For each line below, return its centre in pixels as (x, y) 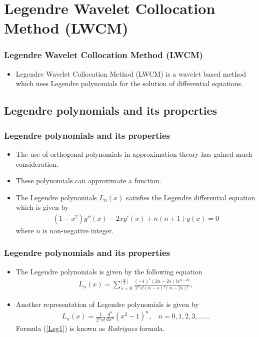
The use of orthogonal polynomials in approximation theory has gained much (134, 153)
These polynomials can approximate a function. (88, 181)
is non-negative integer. (78, 230)
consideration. (37, 163)
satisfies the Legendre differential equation (190, 197)
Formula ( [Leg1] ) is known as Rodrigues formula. (90, 328)
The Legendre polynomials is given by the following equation (109, 271)
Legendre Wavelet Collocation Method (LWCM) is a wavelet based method (131, 73)
